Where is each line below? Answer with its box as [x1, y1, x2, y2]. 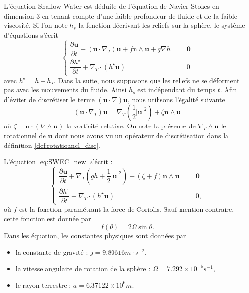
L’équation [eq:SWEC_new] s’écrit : [4, 156, 113, 167]
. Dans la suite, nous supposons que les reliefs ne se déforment [53, 75, 240, 85]
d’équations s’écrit [4, 29, 59, 40]
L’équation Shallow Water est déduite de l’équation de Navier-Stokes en [4, 1, 219, 11]
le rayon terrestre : [15, 279, 71, 290]
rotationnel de [4, 130, 46, 140]
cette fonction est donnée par [4, 213, 91, 224]
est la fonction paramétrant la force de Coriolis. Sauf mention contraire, [19, 204, 234, 214]
